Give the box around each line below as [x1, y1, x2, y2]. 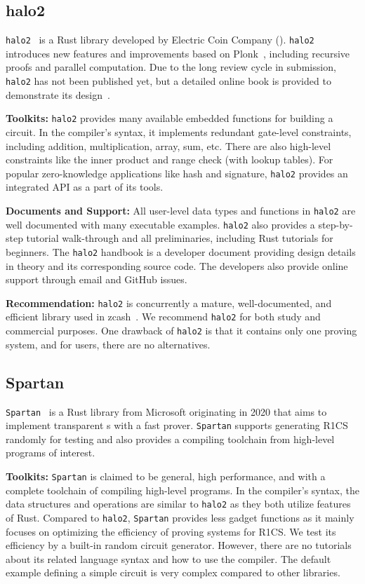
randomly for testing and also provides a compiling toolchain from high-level [6, 431, 335, 446]
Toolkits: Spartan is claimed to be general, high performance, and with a [6, 469, 326, 483]
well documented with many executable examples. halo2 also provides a [6, 217, 315, 231]
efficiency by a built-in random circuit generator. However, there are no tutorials [6, 538, 352, 552]
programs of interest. [6, 445, 95, 460]
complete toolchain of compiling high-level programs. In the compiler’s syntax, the [6, 482, 359, 497]
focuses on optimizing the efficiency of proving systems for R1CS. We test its [6, 524, 336, 538]
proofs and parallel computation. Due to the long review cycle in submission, [6, 60, 336, 74]
